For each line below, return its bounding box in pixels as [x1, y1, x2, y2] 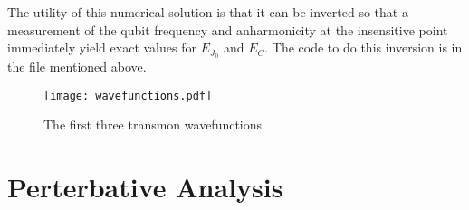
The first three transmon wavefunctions [43, 115, 263, 134]
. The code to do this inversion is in [264, 38, 463, 57]
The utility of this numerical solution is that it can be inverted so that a [7, 3, 408, 21]
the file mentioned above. [7, 57, 147, 76]
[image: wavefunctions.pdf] [43, 89, 213, 102]
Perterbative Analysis [7, 168, 283, 205]
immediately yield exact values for [7, 38, 196, 57]
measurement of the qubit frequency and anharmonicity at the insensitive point [7, 20, 448, 39]
